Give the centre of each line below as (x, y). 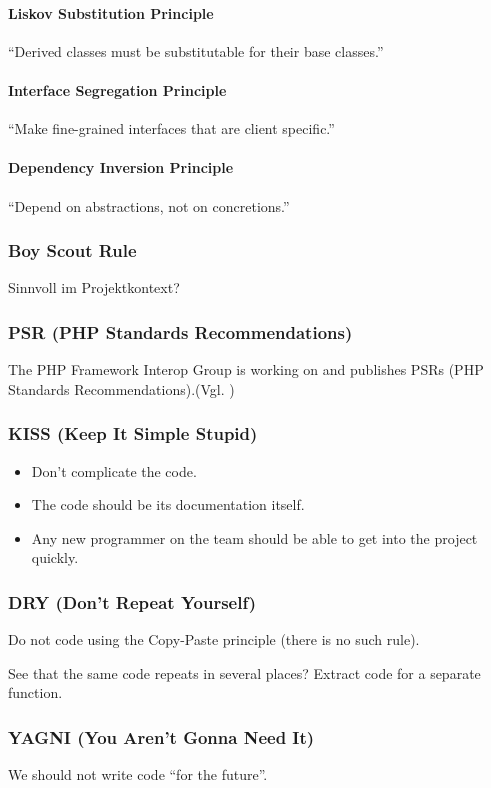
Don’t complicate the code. (114, 470)
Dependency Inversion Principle (121, 167)
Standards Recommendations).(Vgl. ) (121, 388)
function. (35, 692)
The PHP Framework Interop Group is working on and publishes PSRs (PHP (246, 369)
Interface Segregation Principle (117, 89)
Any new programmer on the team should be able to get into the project (254, 537)
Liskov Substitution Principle (111, 12)
